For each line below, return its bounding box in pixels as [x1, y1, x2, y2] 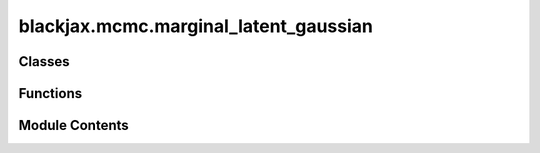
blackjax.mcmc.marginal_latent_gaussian [18, 15, 374, 37]
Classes [18, 53, 70, 70]
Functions [18, 85, 83, 102]
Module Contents [18, 117, 129, 134]
